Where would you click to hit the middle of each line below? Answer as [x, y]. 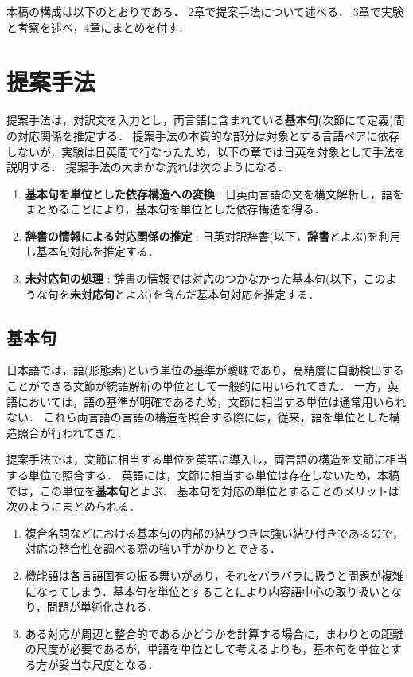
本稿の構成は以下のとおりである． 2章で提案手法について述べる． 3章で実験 [205, 11]
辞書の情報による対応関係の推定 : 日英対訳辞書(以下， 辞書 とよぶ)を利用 [213, 235]
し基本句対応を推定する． [92, 251]
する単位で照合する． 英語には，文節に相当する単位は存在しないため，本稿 [203, 475]
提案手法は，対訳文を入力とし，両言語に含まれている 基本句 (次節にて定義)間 [206, 120]
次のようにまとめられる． [73, 506]
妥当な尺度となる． [109, 664]
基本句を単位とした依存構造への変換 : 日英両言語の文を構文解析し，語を [214, 193]
